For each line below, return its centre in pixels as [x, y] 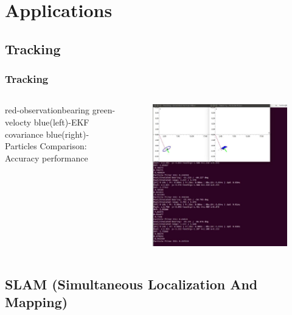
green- [104, 110]
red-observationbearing [47, 110]
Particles [21, 146]
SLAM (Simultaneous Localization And [131, 284]
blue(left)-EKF [61, 122]
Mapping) [36, 302]
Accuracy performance [47, 157]
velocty [18, 122]
